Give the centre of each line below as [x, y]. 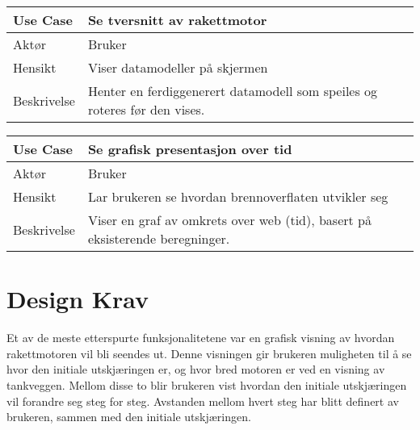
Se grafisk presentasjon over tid [190, 149]
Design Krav [78, 299]
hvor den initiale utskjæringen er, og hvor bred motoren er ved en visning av [196, 369]
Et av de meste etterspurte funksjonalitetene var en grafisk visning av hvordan [201, 338]
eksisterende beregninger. [159, 238]
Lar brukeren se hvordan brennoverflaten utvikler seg [238, 196]
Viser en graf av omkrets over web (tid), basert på [229, 220]
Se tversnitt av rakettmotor [177, 20]
